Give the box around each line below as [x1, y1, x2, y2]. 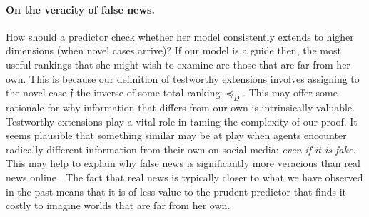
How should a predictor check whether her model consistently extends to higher [6, 29, 354, 44]
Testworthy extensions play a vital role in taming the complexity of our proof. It [6, 113, 358, 128]
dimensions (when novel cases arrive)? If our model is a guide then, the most [6, 43, 341, 58]
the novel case [6, 85, 67, 100]
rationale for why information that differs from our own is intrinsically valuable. [6, 99, 355, 114]
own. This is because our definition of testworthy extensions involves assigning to [6, 71, 360, 86]
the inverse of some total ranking [76, 85, 221, 100]
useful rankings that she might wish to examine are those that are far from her [6, 56, 350, 71]
